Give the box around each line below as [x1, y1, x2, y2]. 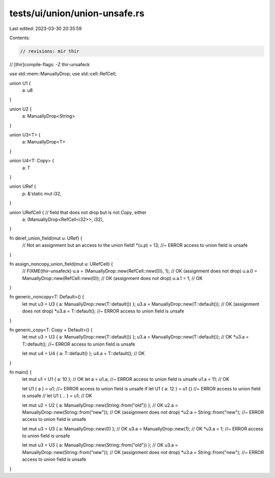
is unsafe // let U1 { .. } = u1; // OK [22, 392, 92, 399]
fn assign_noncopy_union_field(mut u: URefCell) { [9, 261, 113, 267]
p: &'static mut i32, [22, 190, 62, 196]
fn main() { [9, 369, 32, 375]
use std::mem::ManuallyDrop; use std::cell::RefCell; [9, 71, 117, 77]
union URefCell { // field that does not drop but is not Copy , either [9, 209, 147, 215]
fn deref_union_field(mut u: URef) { [9, 235, 82, 241]
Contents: [9, 35, 30, 41]
